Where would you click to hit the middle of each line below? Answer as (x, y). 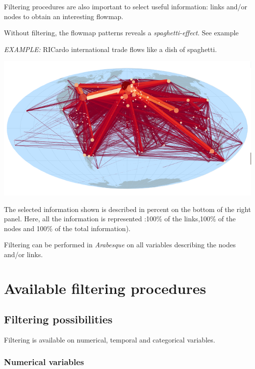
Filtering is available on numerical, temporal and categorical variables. (110, 340)
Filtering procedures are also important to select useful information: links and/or (126, 6)
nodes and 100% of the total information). (67, 228)
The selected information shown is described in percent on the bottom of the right (127, 209)
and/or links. (24, 254)
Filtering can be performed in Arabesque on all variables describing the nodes (120, 245)
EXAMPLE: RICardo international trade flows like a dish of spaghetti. (111, 49)
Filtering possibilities (58, 319)
